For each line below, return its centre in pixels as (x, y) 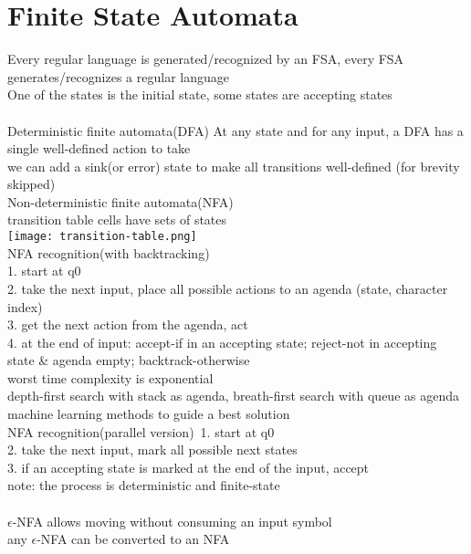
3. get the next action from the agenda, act (128, 324)
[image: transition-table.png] (102, 237)
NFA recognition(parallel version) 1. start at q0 (141, 431)
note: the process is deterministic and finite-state (144, 485)
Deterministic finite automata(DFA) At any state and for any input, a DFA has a (235, 130)
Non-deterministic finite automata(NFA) (120, 201)
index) (25, 306)
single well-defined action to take (99, 148)
